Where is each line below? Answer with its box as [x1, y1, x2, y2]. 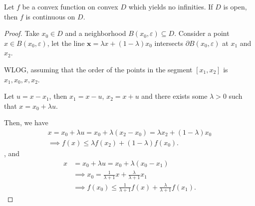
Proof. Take [4, 28, 39, 38]
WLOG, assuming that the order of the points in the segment [4, 64, 193, 74]
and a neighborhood [65, 28, 126, 38]
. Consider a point [174, 28, 230, 38]
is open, [223, 1, 247, 11]
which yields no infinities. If [128, 1, 213, 11]
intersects [154, 37, 183, 48]
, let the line [47, 37, 85, 48]
